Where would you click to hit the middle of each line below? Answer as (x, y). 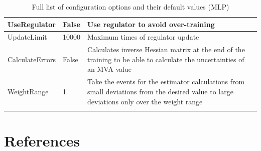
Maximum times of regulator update (143, 37)
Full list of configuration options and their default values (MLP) (130, 7)
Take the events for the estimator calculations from (166, 82)
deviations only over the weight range (145, 101)
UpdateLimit (27, 37)
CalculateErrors (32, 59)
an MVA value (109, 69)
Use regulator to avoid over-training (151, 24)
